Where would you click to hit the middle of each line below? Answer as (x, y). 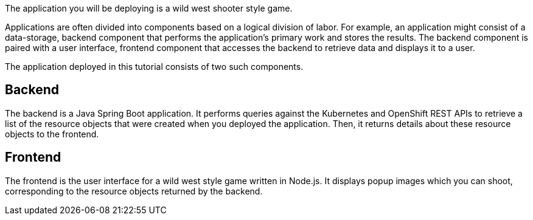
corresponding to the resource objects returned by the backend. (134, 191)
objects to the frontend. (52, 134)
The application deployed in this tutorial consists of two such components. (154, 67)
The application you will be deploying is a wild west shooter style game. (149, 8)
